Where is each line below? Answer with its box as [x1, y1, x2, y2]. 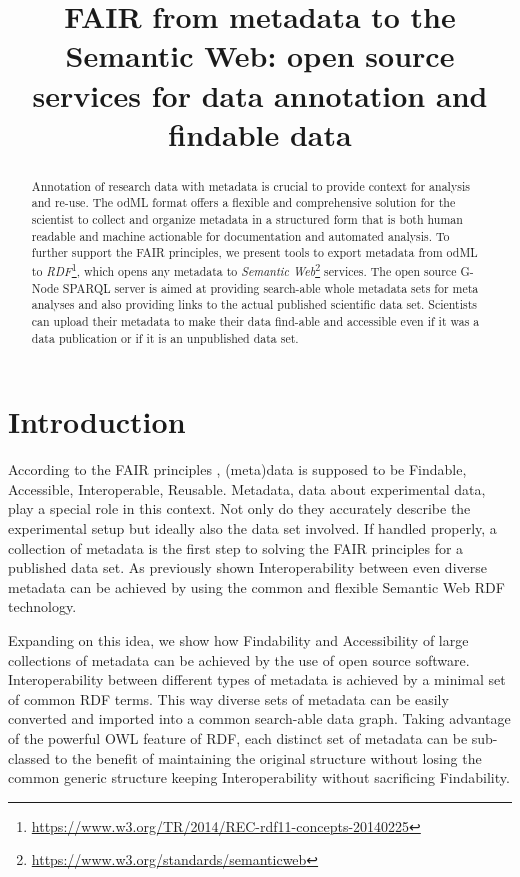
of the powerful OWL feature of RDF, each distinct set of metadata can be [8, 727, 468, 748]
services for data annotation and [32, 74, 488, 115]
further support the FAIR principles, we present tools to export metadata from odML [31, 244, 478, 261]
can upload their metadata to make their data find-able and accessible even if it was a [31, 312, 480, 329]
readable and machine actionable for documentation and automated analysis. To [31, 227, 450, 244]
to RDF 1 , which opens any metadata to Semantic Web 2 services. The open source [31, 260, 457, 279]
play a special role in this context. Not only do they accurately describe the [8, 498, 471, 519]
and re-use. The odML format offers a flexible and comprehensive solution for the [31, 194, 456, 211]
